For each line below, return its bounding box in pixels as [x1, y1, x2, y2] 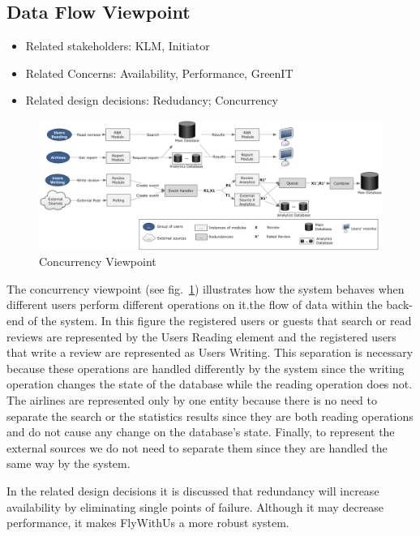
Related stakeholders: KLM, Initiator [25, 37, 210, 54]
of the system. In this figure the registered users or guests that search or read [28, 312, 412, 329]
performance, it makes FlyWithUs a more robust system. [6, 514, 289, 531]
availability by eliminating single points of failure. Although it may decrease [6, 498, 384, 515]
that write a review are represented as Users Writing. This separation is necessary [6, 344, 414, 361]
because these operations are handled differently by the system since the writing [6, 359, 405, 376]
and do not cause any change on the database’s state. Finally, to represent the [6, 423, 395, 440]
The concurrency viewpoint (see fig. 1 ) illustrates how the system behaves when [6, 280, 405, 297]
